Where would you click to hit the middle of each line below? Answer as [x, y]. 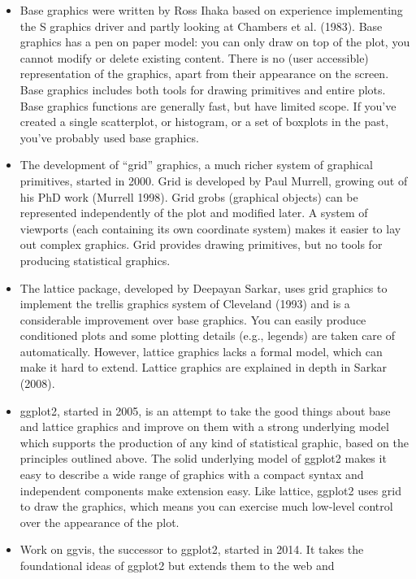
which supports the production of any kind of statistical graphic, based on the [214, 442]
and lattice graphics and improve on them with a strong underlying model [204, 427]
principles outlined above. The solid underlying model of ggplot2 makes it [203, 458]
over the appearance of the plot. [100, 522]
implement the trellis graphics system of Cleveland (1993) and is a [185, 304]
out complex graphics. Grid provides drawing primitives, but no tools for [201, 244]
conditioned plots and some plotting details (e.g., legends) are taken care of [208, 335]
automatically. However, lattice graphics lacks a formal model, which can [201, 351]
